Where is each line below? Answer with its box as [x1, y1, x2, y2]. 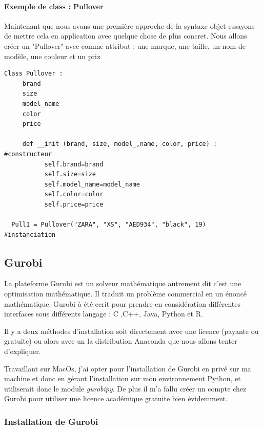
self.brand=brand [44, 160, 104, 168]
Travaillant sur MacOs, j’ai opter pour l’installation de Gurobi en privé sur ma [4, 363, 251, 374]
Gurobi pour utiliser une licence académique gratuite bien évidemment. [4, 393, 228, 404]
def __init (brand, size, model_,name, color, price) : [22, 140, 217, 148]
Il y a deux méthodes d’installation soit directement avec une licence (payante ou [4, 325, 259, 336]
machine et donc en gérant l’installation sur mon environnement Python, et [4, 373, 241, 384]
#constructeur [4, 150, 52, 158]
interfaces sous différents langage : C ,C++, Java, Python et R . [4, 308, 203, 319]
